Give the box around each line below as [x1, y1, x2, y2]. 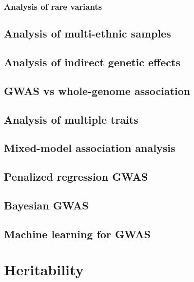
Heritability [4, 260, 84, 280]
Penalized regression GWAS [4, 169, 148, 184]
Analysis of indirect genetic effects [4, 55, 180, 70]
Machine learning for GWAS [4, 226, 151, 241]
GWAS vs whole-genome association [4, 83, 191, 98]
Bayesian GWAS [4, 197, 89, 212]
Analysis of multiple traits [4, 112, 138, 127]
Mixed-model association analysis [4, 140, 175, 155]
